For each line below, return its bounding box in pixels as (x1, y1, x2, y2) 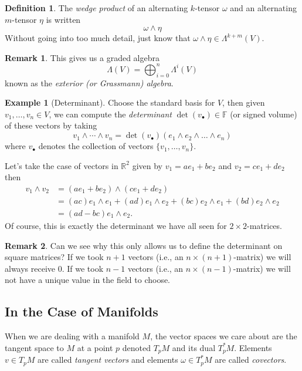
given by (132, 159, 162, 171)
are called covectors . (215, 353, 287, 366)
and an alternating (230, 2, 297, 14)
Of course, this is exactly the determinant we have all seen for (5, 219, 227, 231)
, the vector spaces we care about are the (150, 330, 297, 342)
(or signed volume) (230, 107, 297, 120)
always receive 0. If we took (5, 262, 104, 274)
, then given (222, 96, 265, 109)
